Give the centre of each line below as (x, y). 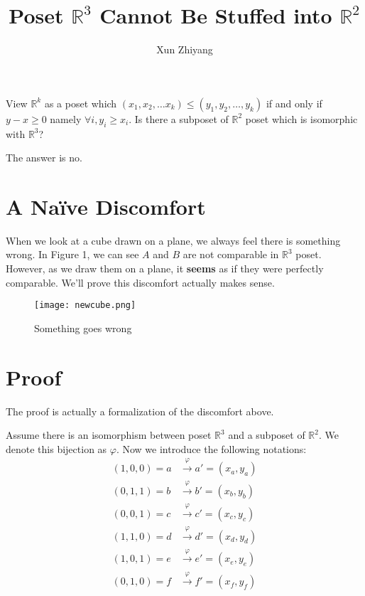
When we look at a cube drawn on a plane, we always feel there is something (173, 240)
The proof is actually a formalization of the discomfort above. (140, 411)
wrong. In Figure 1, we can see (72, 254)
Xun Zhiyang (185, 49)
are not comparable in (231, 254)
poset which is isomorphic (301, 118)
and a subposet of (267, 435)
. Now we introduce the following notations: (211, 448)
